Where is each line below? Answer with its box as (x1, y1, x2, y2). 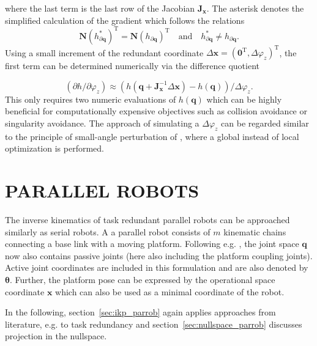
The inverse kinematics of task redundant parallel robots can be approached (5, 213, 290, 226)
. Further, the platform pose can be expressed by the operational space (9, 273, 275, 286)
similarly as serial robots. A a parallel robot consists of (5, 225, 211, 238)
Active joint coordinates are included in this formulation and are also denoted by (5, 261, 308, 274)
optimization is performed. (5, 142, 104, 155)
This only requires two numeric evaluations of (5, 92, 176, 105)
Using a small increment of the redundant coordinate (5, 46, 204, 59)
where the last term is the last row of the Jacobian (5, 2, 195, 14)
